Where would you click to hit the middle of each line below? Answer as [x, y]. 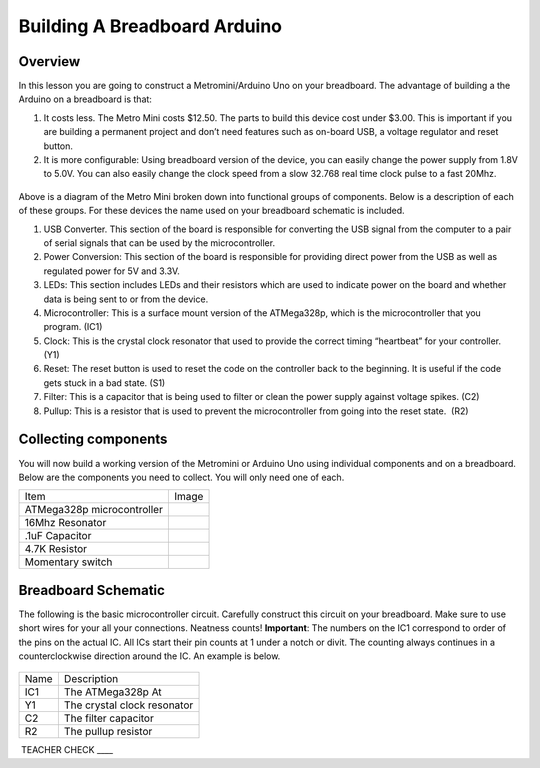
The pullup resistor [108, 732]
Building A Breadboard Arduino [150, 26]
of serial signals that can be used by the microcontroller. [159, 242]
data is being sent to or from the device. [126, 299]
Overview [49, 61]
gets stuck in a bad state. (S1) [104, 382]
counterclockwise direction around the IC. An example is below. [149, 656]
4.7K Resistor [56, 549]
